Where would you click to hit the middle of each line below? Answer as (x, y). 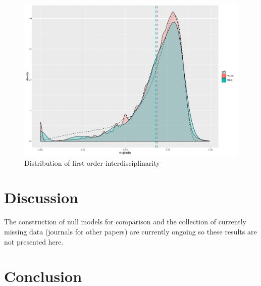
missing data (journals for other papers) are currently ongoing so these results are (130, 231)
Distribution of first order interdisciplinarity (92, 162)
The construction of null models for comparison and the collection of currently (125, 222)
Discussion (41, 197)
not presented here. (34, 241)
